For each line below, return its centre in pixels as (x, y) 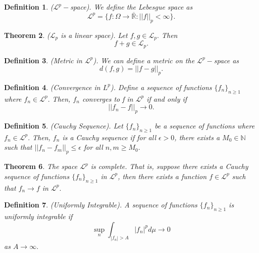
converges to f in (108, 98)
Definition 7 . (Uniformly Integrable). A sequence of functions (101, 205)
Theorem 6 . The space (41, 166)
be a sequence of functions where (205, 126)
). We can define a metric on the (144, 60)
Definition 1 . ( (29, 7)
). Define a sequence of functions (161, 87)
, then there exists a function (162, 176)
